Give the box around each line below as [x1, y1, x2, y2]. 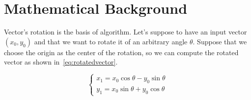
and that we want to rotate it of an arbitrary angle [34, 36, 188, 46]
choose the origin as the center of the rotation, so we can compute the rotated [4, 47, 239, 57]
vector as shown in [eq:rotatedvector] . [4, 57, 118, 67]
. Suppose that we [193, 36, 247, 46]
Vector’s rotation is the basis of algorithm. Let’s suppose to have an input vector [4, 27, 247, 37]
